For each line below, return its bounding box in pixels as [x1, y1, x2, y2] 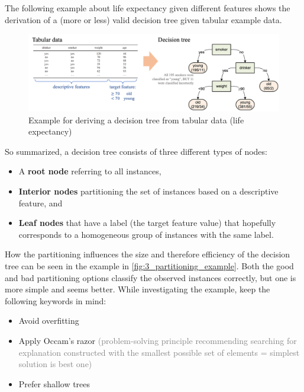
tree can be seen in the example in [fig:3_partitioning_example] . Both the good [5, 259, 294, 272]
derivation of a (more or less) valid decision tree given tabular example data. [5, 13, 282, 26]
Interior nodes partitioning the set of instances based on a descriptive [18, 185, 279, 197]
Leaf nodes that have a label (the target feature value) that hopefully [18, 216, 276, 229]
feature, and [18, 196, 63, 209]
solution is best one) [18, 358, 92, 370]
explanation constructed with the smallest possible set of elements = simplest [18, 346, 300, 358]
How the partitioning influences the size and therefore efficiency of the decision [5, 248, 290, 260]
